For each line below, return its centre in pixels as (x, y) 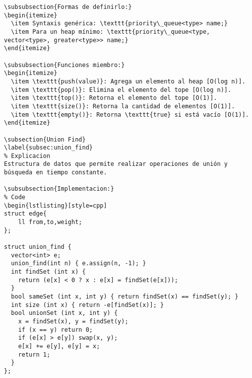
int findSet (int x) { (48, 272)
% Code (15, 197)
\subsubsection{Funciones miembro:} (64, 65)
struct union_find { (38, 247)
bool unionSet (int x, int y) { (64, 313)
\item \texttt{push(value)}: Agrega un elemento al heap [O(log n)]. (128, 81)
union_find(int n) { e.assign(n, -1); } (79, 264)
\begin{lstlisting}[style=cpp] (56, 205)
